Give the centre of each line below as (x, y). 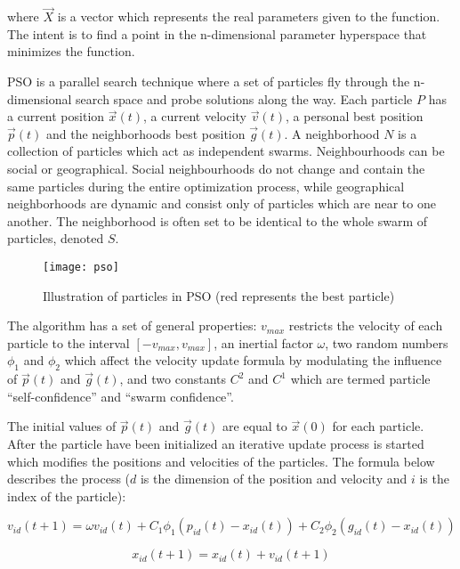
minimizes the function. (71, 51)
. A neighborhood (332, 133)
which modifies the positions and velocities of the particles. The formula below (221, 461)
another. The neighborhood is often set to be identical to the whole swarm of (218, 220)
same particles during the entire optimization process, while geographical (206, 186)
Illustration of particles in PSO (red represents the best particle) (219, 295)
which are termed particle (360, 379)
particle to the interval (69, 342)
